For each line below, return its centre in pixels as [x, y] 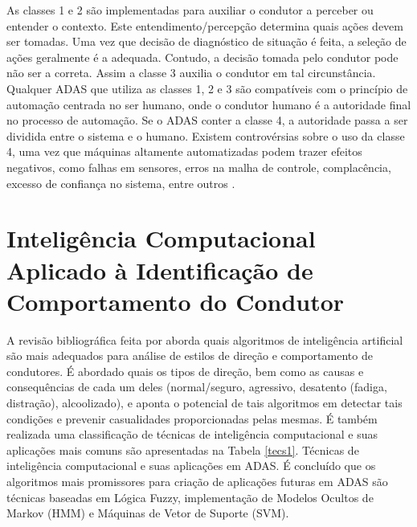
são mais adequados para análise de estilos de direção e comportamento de [190, 355]
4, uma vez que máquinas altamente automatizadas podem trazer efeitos [184, 151]
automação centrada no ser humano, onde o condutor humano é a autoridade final [209, 104]
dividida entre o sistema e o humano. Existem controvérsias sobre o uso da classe [206, 135]
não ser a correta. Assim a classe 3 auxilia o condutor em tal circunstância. [191, 73]
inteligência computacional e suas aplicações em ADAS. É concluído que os [191, 466]
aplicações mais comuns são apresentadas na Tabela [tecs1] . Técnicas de [183, 449]
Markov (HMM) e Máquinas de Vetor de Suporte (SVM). [148, 513]
